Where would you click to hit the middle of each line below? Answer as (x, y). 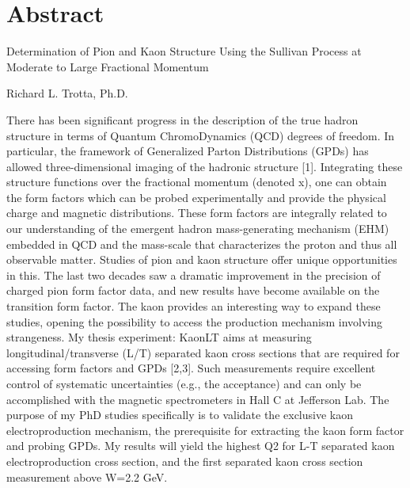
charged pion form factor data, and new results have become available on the (193, 290)
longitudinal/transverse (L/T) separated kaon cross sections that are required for (203, 352)
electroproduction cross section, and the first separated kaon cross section (185, 461)
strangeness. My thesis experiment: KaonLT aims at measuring (159, 337)
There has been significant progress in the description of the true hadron (182, 119)
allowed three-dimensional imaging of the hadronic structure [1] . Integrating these (205, 166)
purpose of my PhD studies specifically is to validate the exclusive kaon (180, 415)
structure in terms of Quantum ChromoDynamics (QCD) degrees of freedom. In (201, 135)
